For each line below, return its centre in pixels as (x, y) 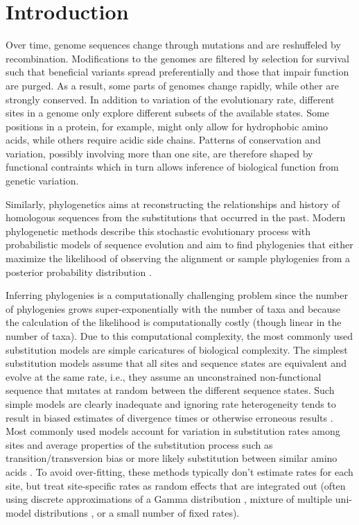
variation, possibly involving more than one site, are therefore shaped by (159, 153)
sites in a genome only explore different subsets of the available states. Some (167, 113)
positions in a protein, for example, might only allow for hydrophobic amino (167, 126)
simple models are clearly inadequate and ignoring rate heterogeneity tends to (171, 403)
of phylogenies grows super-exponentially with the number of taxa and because (173, 308)
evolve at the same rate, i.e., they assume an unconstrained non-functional (164, 376)
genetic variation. (42, 181)
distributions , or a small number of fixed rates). (137, 512)
